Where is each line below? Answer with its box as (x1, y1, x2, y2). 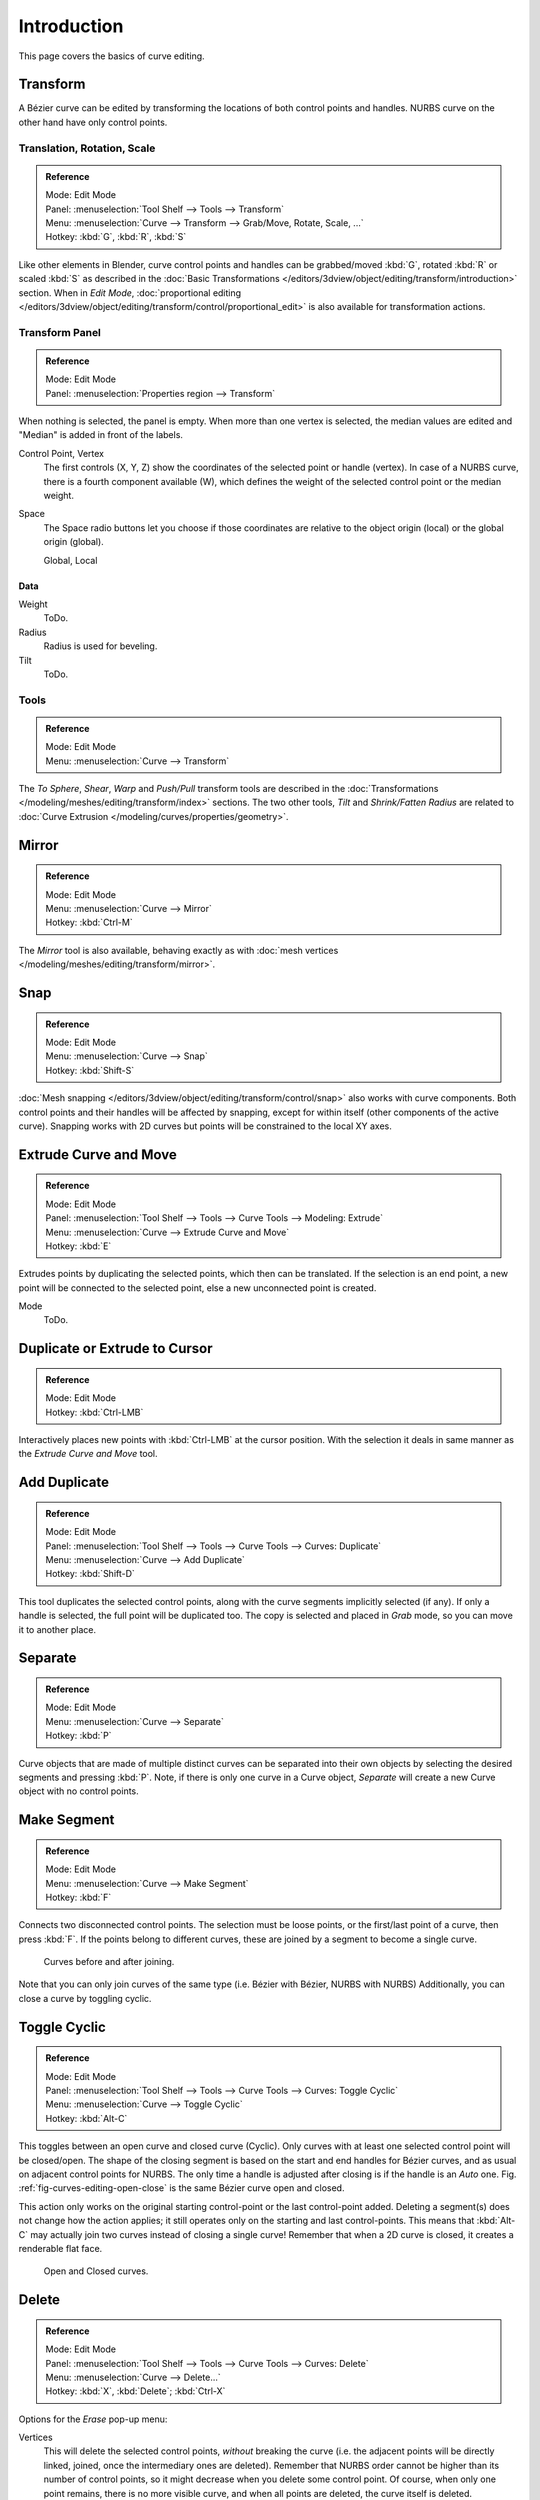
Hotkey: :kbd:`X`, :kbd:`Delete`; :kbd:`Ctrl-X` (45, 2385, 226, 2397)
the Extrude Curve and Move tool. (18, 1448, 159, 1460)
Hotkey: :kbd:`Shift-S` (45, 1064, 135, 1076)
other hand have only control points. (18, 116, 168, 128)
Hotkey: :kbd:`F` (45, 1891, 112, 1903)
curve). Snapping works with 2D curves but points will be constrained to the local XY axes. (18, 1120, 392, 1132)
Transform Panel (18, 325, 102, 339)
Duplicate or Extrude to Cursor (18, 1340, 213, 1357)
